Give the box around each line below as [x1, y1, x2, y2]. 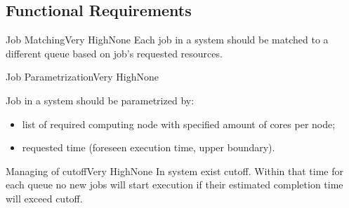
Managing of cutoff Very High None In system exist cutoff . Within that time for [6, 163, 344, 178]
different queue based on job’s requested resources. [6, 46, 223, 60]
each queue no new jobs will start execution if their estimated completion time [6, 177, 343, 192]
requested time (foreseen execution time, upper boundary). [22, 140, 275, 155]
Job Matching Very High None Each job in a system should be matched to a [6, 32, 329, 47]
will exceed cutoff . [6, 190, 83, 205]
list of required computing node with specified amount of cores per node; [22, 116, 336, 131]
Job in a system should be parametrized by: [6, 92, 195, 107]
